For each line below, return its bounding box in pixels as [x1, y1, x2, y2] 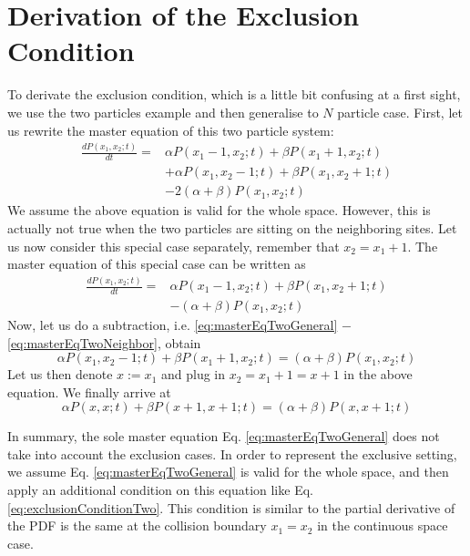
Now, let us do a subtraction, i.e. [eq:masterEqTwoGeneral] [7, 314, 338, 334]
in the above [343, 365, 413, 384]
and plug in [160, 365, 226, 384]
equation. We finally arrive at [7, 382, 171, 401]
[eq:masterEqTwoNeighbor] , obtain [7, 333, 201, 352]
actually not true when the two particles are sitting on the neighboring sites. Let [7, 218, 457, 237]
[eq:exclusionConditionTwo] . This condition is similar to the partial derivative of [7, 498, 455, 517]
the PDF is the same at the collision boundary [7, 516, 267, 535]
